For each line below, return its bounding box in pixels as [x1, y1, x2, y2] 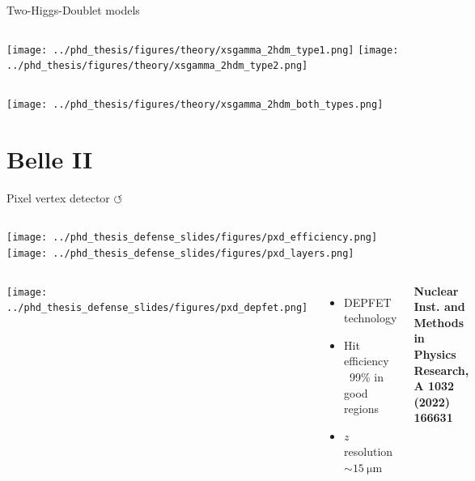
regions [344, 400, 379, 417]
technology [344, 309, 397, 326]
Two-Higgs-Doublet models [6, 2, 140, 18]
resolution [344, 443, 393, 460]
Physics [414, 345, 456, 362]
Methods [414, 313, 464, 330]
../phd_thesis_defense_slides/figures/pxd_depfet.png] [6, 302, 308, 314]
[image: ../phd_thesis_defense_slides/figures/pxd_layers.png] [6, 247, 354, 259]
